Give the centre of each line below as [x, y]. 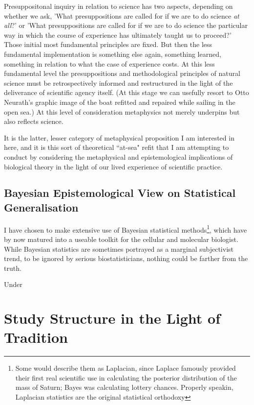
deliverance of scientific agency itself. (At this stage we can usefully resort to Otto [127, 92]
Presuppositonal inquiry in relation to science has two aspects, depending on [118, 6]
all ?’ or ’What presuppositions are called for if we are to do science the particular [126, 25]
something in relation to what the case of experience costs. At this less [109, 63]
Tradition [36, 337]
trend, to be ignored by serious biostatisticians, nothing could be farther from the [126, 258]
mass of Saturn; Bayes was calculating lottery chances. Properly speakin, [124, 387]
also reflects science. [34, 121]
